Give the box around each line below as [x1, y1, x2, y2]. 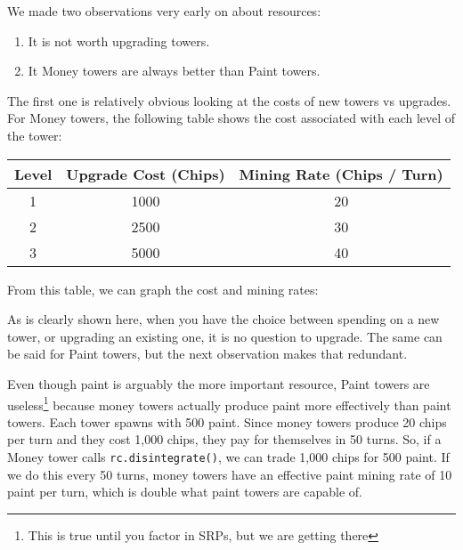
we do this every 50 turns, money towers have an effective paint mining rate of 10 [7, 465, 452, 483]
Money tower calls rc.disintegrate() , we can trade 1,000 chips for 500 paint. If [7, 447, 450, 465]
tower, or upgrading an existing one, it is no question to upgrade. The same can [7, 327, 443, 345]
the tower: [7, 125, 62, 144]
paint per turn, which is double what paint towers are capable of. [7, 482, 362, 501]
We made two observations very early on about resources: [7, 2, 321, 20]
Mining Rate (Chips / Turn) [239, 163, 443, 184]
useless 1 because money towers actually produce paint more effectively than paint [7, 392, 451, 414]
